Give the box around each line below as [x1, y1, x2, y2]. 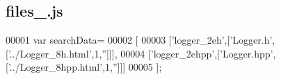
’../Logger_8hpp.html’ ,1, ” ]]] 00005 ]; [8, 60, 162, 74]
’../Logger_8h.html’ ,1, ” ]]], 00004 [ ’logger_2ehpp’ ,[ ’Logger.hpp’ [8, 46, 273, 60]
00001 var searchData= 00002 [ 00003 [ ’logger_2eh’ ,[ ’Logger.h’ [6, 33, 273, 47]
